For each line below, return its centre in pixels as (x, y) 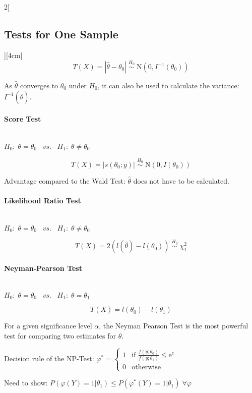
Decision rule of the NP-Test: (49, 358)
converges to (39, 86)
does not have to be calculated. (181, 180)
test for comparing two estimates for (60, 335)
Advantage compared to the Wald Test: (65, 180)
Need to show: (26, 383)
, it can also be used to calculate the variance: (168, 86)
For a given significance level (48, 326)
